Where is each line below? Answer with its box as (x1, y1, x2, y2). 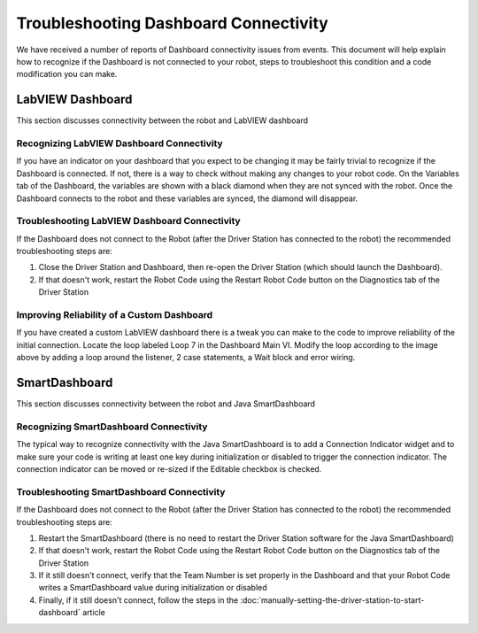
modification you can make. (16, 69, 118, 80)
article (82, 607, 106, 618)
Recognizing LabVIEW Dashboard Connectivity (16, 137, 223, 150)
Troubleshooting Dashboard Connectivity (16, 13, 329, 33)
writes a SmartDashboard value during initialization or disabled (38, 583, 267, 593)
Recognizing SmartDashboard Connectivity (16, 421, 208, 433)
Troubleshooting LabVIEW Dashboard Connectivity (16, 215, 241, 228)
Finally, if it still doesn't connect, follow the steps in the (38, 594, 239, 606)
